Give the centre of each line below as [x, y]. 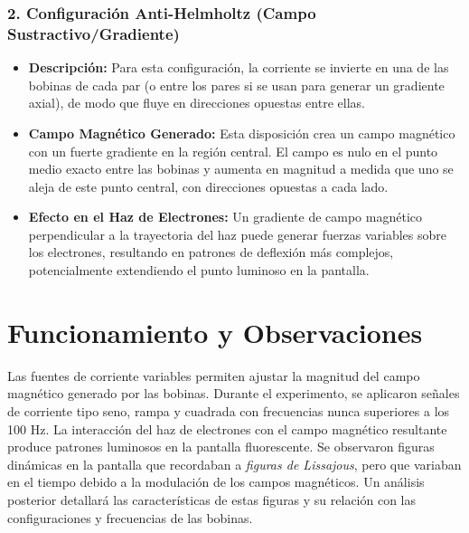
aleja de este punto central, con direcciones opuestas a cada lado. [208, 186]
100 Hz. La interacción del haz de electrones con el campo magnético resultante [227, 428]
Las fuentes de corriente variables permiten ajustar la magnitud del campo [214, 375]
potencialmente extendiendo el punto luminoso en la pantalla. [199, 270]
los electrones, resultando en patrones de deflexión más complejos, [211, 252]
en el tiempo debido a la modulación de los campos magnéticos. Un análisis [216, 482]
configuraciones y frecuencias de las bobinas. [130, 517]
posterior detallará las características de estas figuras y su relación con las [212, 499]
